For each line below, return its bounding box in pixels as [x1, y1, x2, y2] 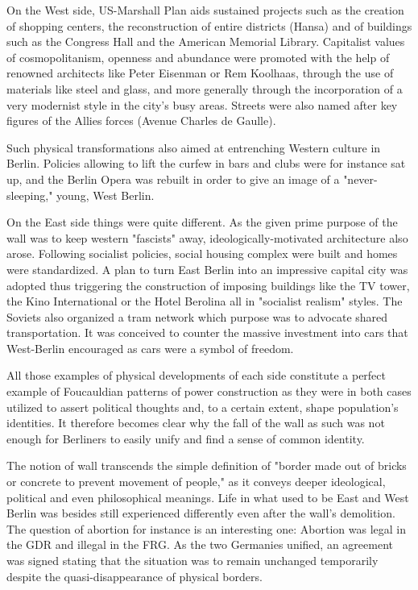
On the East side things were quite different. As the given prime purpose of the [6, 214, 398, 231]
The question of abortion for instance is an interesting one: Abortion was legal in [6, 520, 407, 537]
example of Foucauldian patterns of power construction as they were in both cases [6, 383, 412, 400]
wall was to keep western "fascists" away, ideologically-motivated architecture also [6, 229, 408, 246]
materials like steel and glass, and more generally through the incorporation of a [6, 80, 403, 97]
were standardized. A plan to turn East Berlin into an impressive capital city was [6, 260, 408, 277]
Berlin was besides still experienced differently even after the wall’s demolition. [6, 505, 395, 521]
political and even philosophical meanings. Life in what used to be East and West [6, 488, 409, 505]
